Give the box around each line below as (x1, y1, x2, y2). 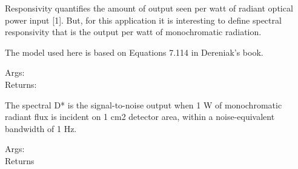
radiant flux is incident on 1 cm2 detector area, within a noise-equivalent (5, 110, 275, 123)
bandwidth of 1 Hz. (5, 122, 77, 134)
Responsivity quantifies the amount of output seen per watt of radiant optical (5, 2, 293, 14)
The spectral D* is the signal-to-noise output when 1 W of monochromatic (5, 98, 282, 111)
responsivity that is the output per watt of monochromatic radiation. (5, 25, 262, 38)
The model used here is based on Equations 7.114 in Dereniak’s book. (5, 45, 263, 58)
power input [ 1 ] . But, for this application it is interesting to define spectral (5, 13, 282, 26)
